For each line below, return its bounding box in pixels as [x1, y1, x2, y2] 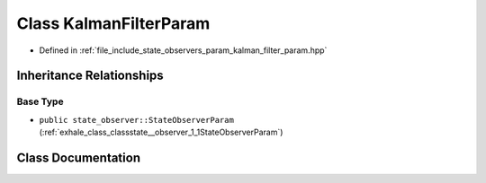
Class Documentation [16, 150, 141, 165]
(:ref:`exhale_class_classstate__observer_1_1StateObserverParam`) [39, 126, 283, 138]
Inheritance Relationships [16, 68, 164, 83]
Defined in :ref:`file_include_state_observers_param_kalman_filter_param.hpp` [39, 45, 328, 56]
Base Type [16, 95, 64, 108]
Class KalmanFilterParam [16, 13, 211, 33]
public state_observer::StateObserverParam [39, 115, 234, 125]
